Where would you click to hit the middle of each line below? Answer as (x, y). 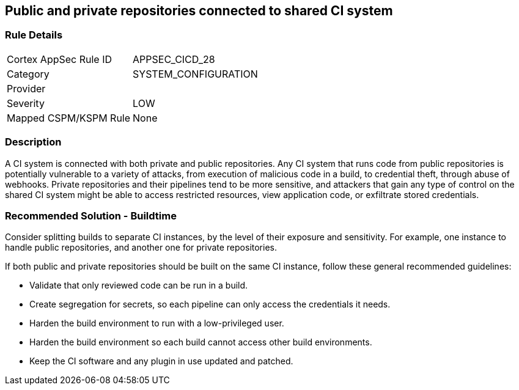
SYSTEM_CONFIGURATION (195, 74)
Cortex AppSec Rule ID (60, 59)
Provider (26, 88)
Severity (26, 103)
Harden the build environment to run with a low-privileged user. (157, 323)
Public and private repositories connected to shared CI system (199, 11)
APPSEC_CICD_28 (174, 59)
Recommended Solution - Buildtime (91, 215)
